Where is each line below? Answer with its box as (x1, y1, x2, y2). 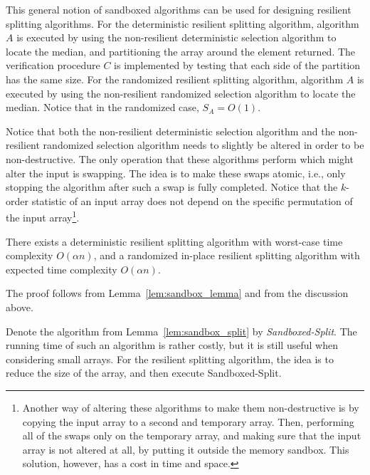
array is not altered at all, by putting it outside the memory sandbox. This (22, 442, 349, 456)
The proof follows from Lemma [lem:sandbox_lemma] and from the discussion (6, 286, 349, 301)
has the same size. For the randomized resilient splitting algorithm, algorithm (6, 71, 344, 86)
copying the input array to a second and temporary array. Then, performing (22, 414, 354, 429)
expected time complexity (6, 261, 117, 276)
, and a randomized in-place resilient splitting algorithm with (93, 248, 360, 263)
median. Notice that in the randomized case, (6, 100, 199, 115)
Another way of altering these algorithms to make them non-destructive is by (22, 400, 359, 414)
